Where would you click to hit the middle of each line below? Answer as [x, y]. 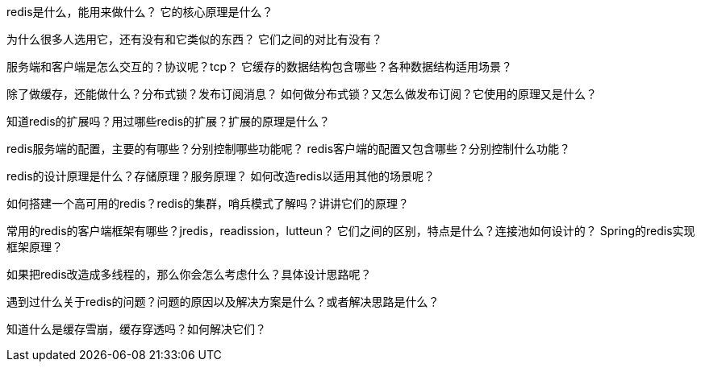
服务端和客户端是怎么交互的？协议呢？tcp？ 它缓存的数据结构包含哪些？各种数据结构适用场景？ [259, 66]
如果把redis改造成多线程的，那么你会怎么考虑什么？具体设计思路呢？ [189, 274]
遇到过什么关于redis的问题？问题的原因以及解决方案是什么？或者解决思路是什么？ [223, 302]
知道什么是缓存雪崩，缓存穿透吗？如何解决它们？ [136, 329]
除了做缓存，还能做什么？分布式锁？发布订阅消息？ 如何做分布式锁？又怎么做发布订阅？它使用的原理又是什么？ [302, 94]
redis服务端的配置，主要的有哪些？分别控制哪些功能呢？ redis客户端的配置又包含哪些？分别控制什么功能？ [289, 149]
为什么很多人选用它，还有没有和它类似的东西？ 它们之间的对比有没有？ [194, 39]
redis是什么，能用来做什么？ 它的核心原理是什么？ [140, 12]
